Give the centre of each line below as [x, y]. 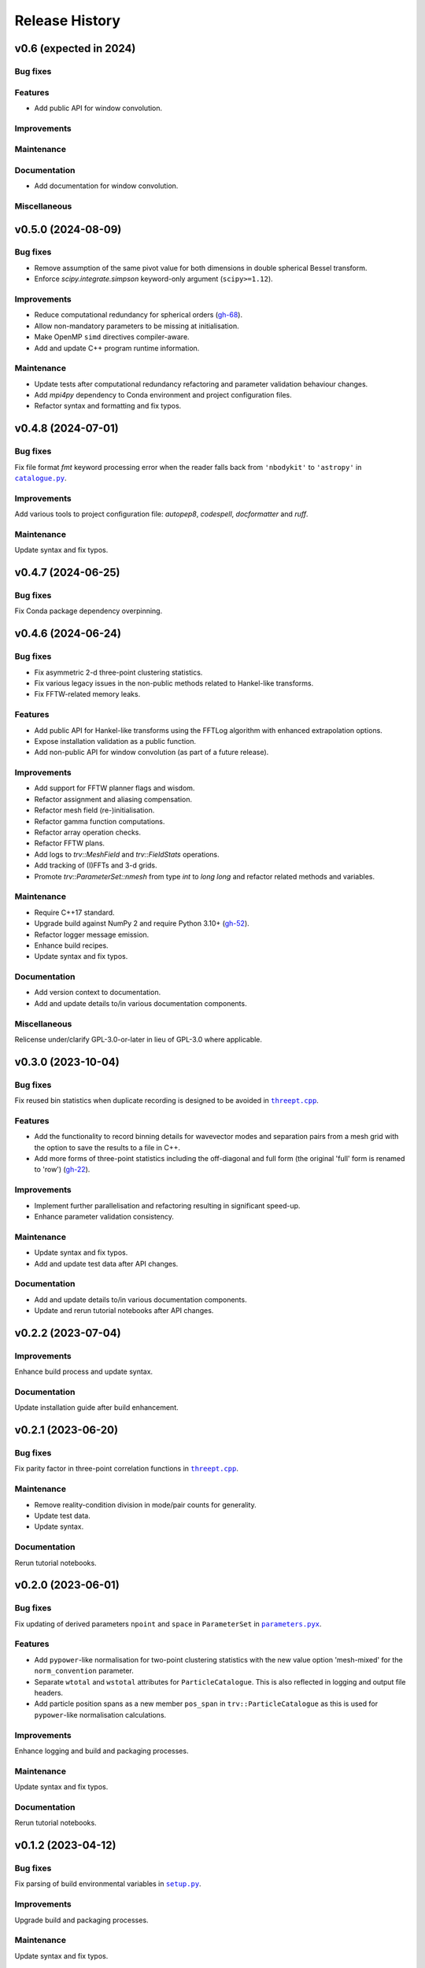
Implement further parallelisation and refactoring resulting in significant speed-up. [167, 1205]
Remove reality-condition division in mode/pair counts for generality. [145, 1504]
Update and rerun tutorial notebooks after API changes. [124, 1311]
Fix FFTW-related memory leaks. [87, 694]
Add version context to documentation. [98, 993]
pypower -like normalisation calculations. [100, 1715]
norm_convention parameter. [84, 1671]
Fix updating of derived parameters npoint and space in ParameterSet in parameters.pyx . [168, 1624]
